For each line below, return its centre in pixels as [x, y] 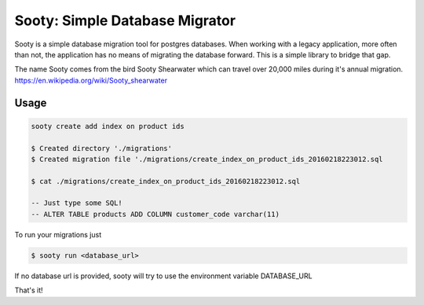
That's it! [29, 290]
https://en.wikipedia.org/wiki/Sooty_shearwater [91, 80]
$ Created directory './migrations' [102, 148]
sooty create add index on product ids [108, 126]
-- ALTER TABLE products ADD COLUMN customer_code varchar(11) [155, 214]
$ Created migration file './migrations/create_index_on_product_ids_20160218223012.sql [207, 159]
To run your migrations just [58, 234]
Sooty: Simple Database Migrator [125, 20]
